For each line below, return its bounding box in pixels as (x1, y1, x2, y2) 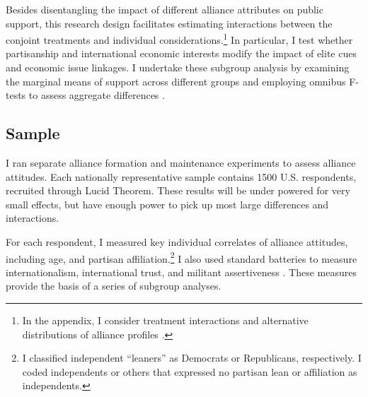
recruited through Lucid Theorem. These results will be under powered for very (6, 183, 350, 198)
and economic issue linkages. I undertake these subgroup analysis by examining (6, 60, 350, 75)
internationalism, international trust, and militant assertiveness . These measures (6, 264, 357, 279)
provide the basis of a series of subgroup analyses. (6, 278, 222, 293)
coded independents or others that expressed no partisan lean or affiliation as (22, 364, 357, 379)
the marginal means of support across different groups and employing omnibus (6, 73, 346, 88)
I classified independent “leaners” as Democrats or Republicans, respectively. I (22, 350, 362, 365)
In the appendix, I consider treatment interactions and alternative (22, 313, 309, 328)
